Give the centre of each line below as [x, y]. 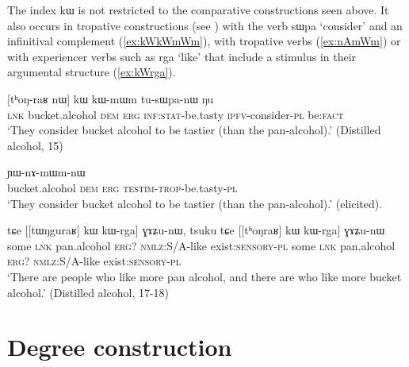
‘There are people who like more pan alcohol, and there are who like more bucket [204, 276]
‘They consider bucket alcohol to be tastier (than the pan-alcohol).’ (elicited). [195, 203]
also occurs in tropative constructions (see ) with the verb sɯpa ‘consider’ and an [205, 25]
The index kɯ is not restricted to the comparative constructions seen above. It [198, 10]
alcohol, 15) [35, 145]
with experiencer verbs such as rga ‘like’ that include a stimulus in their [182, 56]
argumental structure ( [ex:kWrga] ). [92, 72]
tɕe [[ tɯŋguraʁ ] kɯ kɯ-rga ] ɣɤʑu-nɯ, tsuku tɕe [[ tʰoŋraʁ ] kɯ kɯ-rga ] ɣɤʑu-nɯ [196, 230]
